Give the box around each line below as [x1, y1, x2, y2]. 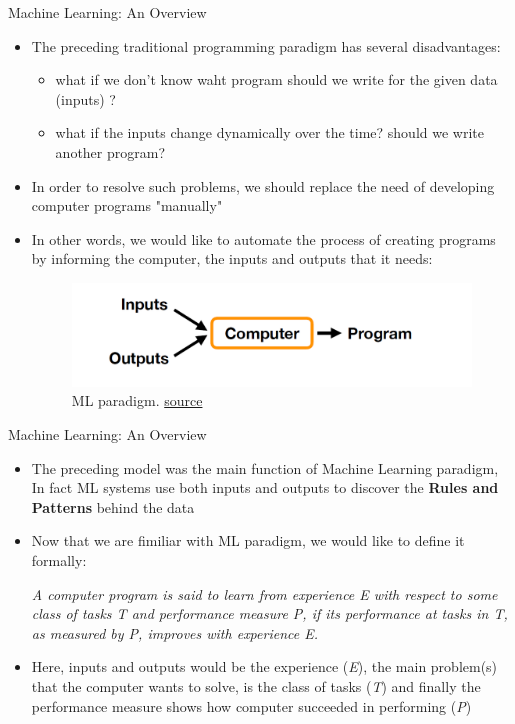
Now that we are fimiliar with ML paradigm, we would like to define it [31, 530, 465, 551]
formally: [31, 550, 87, 571]
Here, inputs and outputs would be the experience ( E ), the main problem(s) [31, 656, 498, 677]
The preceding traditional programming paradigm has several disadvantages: [31, 35, 501, 56]
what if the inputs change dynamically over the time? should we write [55, 122, 484, 143]
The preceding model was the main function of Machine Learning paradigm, [31, 457, 499, 478]
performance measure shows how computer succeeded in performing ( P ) [31, 695, 472, 716]
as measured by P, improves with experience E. [31, 622, 318, 643]
